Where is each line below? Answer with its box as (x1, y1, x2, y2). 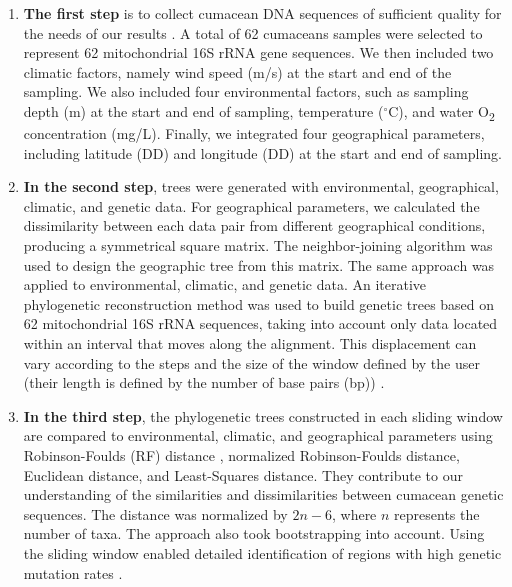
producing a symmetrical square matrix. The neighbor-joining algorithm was (23, 235, 493, 256)
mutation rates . (23, 562, 123, 583)
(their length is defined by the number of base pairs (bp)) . (23, 372, 385, 393)
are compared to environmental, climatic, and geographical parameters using (23, 425, 493, 446)
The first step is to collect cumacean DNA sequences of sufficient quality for (23, 3, 502, 23)
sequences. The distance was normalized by (23, 503, 288, 524)
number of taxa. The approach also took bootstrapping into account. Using (23, 523, 485, 544)
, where (331, 503, 377, 524)
